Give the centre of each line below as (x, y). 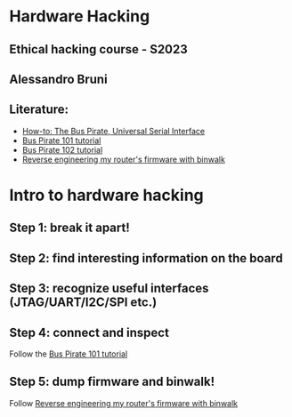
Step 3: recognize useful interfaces (109, 289)
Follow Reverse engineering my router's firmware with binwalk (124, 403)
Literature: (39, 110)
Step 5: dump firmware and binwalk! (112, 382)
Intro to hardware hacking (107, 195)
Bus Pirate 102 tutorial (62, 149)
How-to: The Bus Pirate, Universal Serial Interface (114, 131)
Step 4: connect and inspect (89, 332)
